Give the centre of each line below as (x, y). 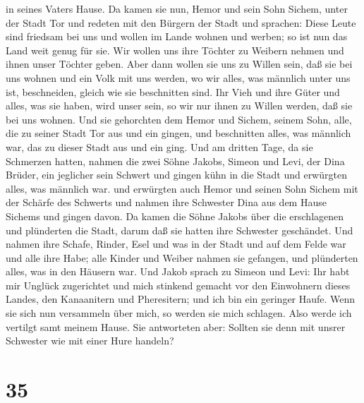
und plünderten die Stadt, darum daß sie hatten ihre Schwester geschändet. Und (180, 230)
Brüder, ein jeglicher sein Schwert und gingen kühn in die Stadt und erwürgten (176, 175)
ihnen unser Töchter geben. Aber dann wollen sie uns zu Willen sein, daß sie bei (179, 64)
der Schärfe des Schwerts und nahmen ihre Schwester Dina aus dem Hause (166, 202)
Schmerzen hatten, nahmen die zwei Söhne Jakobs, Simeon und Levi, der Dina (175, 161)
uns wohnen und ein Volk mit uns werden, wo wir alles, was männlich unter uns (178, 77)
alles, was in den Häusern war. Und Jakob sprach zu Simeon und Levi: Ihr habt (178, 271)
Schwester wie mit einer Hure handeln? (90, 341)
